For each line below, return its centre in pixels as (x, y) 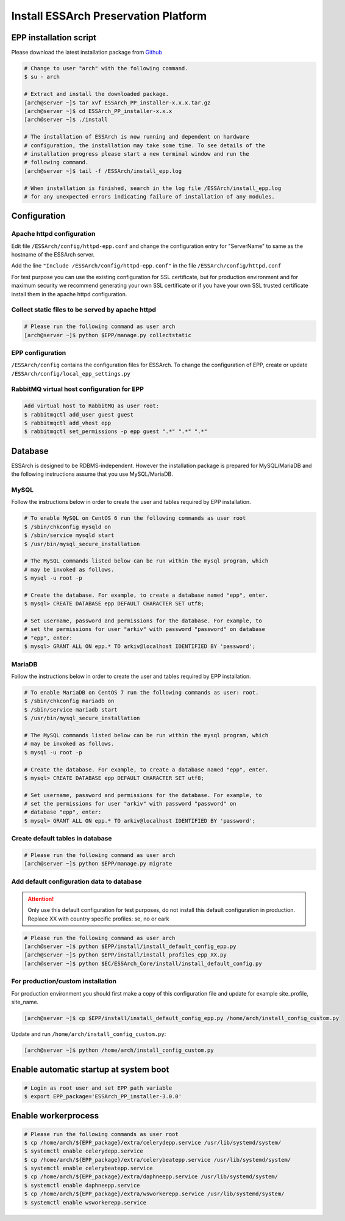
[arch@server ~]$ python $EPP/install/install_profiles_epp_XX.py (125, 955)
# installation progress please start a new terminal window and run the (137, 154)
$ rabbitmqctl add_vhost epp (68, 423)
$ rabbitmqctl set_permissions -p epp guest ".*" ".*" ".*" (116, 432)
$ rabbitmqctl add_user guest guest (79, 414)
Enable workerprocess (55, 1116)
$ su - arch (42, 77)
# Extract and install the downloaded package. (96, 94)
